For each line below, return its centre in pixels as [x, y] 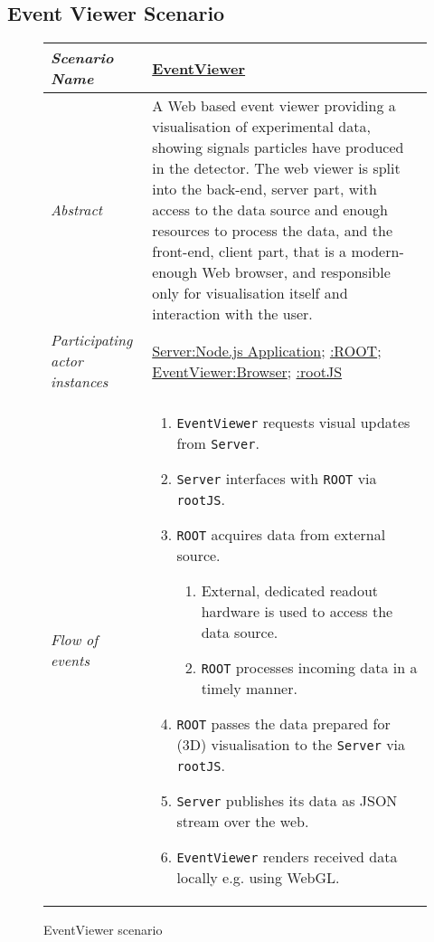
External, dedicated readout [290, 591]
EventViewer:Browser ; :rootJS [247, 371]
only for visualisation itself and [250, 293]
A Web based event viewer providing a [274, 106]
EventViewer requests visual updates [293, 423]
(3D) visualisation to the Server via [291, 745]
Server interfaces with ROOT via [277, 479]
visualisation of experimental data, [261, 127]
